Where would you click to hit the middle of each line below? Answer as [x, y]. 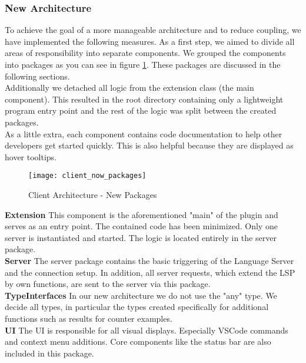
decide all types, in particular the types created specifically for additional [137, 307]
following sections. [37, 76]
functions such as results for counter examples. [89, 318]
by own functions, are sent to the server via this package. [108, 284]
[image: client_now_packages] [87, 176]
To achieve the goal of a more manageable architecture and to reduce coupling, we [153, 30]
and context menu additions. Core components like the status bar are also [138, 341]
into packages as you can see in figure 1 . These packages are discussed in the [143, 64]
